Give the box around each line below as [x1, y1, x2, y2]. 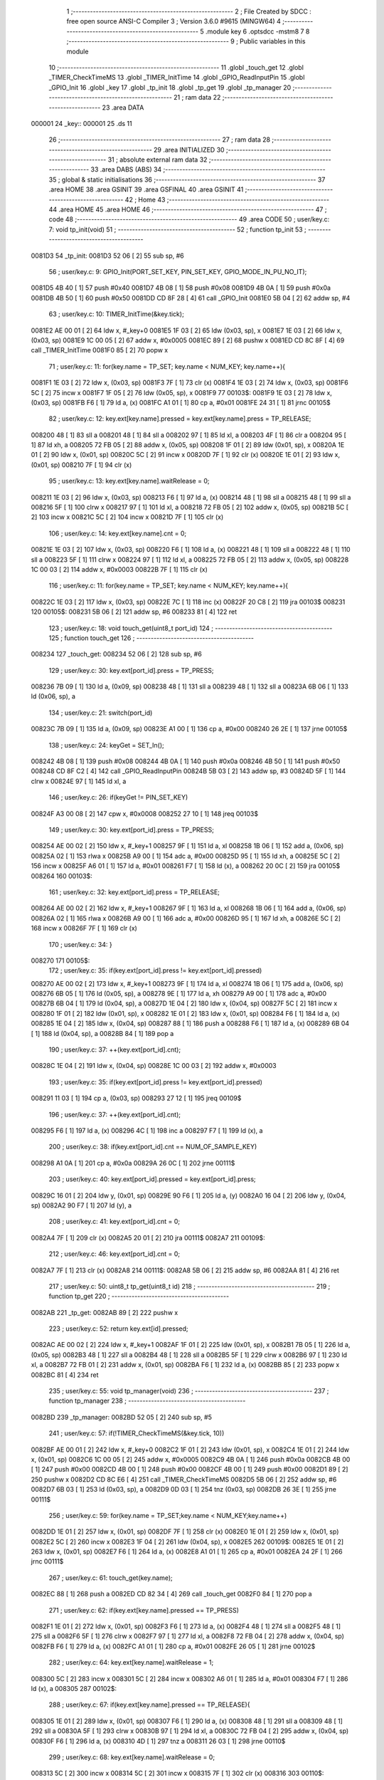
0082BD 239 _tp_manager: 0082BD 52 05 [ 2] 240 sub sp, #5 [31, 1413, 213, 1421]
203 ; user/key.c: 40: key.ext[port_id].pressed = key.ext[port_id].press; [48, 1175, 256, 1183]
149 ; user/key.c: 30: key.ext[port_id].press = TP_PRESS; [48, 826, 215, 834]
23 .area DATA [102, 103, 144, 112]
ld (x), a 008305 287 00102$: [31, 1685, 117, 1692]
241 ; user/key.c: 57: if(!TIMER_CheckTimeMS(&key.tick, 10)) [48, 1429, 225, 1438]
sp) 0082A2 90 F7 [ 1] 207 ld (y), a [31, 1200, 132, 1210]
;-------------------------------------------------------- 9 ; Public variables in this [66, 37, 306, 46]
